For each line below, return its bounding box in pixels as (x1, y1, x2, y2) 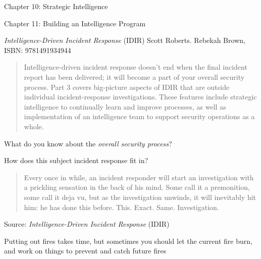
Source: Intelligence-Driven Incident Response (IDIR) (4, 219, 170, 229)
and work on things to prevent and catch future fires (4, 245, 167, 256)
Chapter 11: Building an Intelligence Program (4, 18, 146, 28)
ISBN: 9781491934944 (4, 44, 71, 55)
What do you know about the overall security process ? (4, 138, 172, 148)
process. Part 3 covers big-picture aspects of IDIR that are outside (24, 81, 230, 92)
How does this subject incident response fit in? (4, 155, 148, 166)
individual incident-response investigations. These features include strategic (24, 91, 257, 102)
